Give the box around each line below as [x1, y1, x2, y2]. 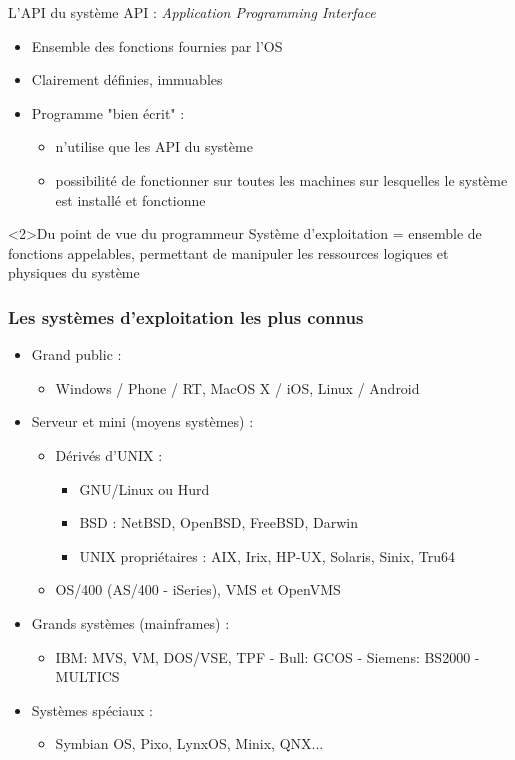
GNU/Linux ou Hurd [79, 478, 210, 499]
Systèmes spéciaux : [31, 699, 153, 720]
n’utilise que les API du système [55, 136, 253, 157]
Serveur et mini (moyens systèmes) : [31, 411, 254, 432]
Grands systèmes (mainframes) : [31, 612, 230, 633]
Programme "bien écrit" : [31, 102, 185, 123]
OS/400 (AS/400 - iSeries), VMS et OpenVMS [55, 579, 341, 600]
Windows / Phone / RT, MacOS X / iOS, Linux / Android [55, 377, 420, 398]
